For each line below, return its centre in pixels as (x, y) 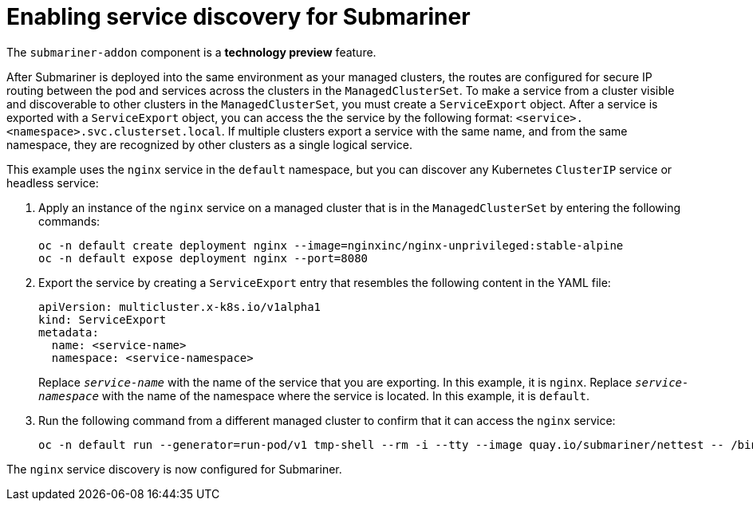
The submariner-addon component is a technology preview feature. (191, 52)
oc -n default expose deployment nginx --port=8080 (203, 258)
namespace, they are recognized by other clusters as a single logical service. (209, 144)
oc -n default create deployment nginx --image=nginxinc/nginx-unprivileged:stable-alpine (331, 245)
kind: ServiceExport (103, 319)
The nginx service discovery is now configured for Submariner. (174, 469)
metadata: (69, 332)
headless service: (53, 183)
